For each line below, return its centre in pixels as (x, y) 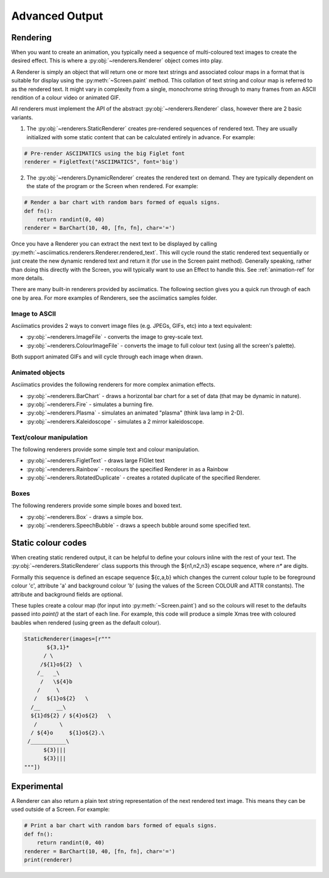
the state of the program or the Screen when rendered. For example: (112, 186)
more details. (28, 278)
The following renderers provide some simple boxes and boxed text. (97, 506)
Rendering (31, 38)
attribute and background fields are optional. (67, 594)
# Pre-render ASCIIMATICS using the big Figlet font (104, 153)
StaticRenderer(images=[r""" (68, 639)
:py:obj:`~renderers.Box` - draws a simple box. (85, 517)
